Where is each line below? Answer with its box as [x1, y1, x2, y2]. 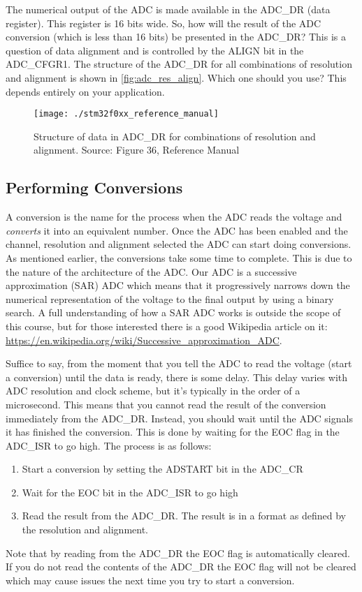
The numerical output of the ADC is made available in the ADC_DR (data [6, 2, 331, 16]
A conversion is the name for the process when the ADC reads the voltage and [6, 209, 342, 224]
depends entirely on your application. [6, 84, 165, 98]
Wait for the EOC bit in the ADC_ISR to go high [22, 484, 238, 499]
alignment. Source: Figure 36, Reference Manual [34, 142, 240, 157]
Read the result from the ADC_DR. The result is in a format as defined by [22, 508, 347, 523]
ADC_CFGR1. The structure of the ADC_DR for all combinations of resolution [6, 57, 352, 71]
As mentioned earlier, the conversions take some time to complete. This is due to [6, 250, 352, 265]
